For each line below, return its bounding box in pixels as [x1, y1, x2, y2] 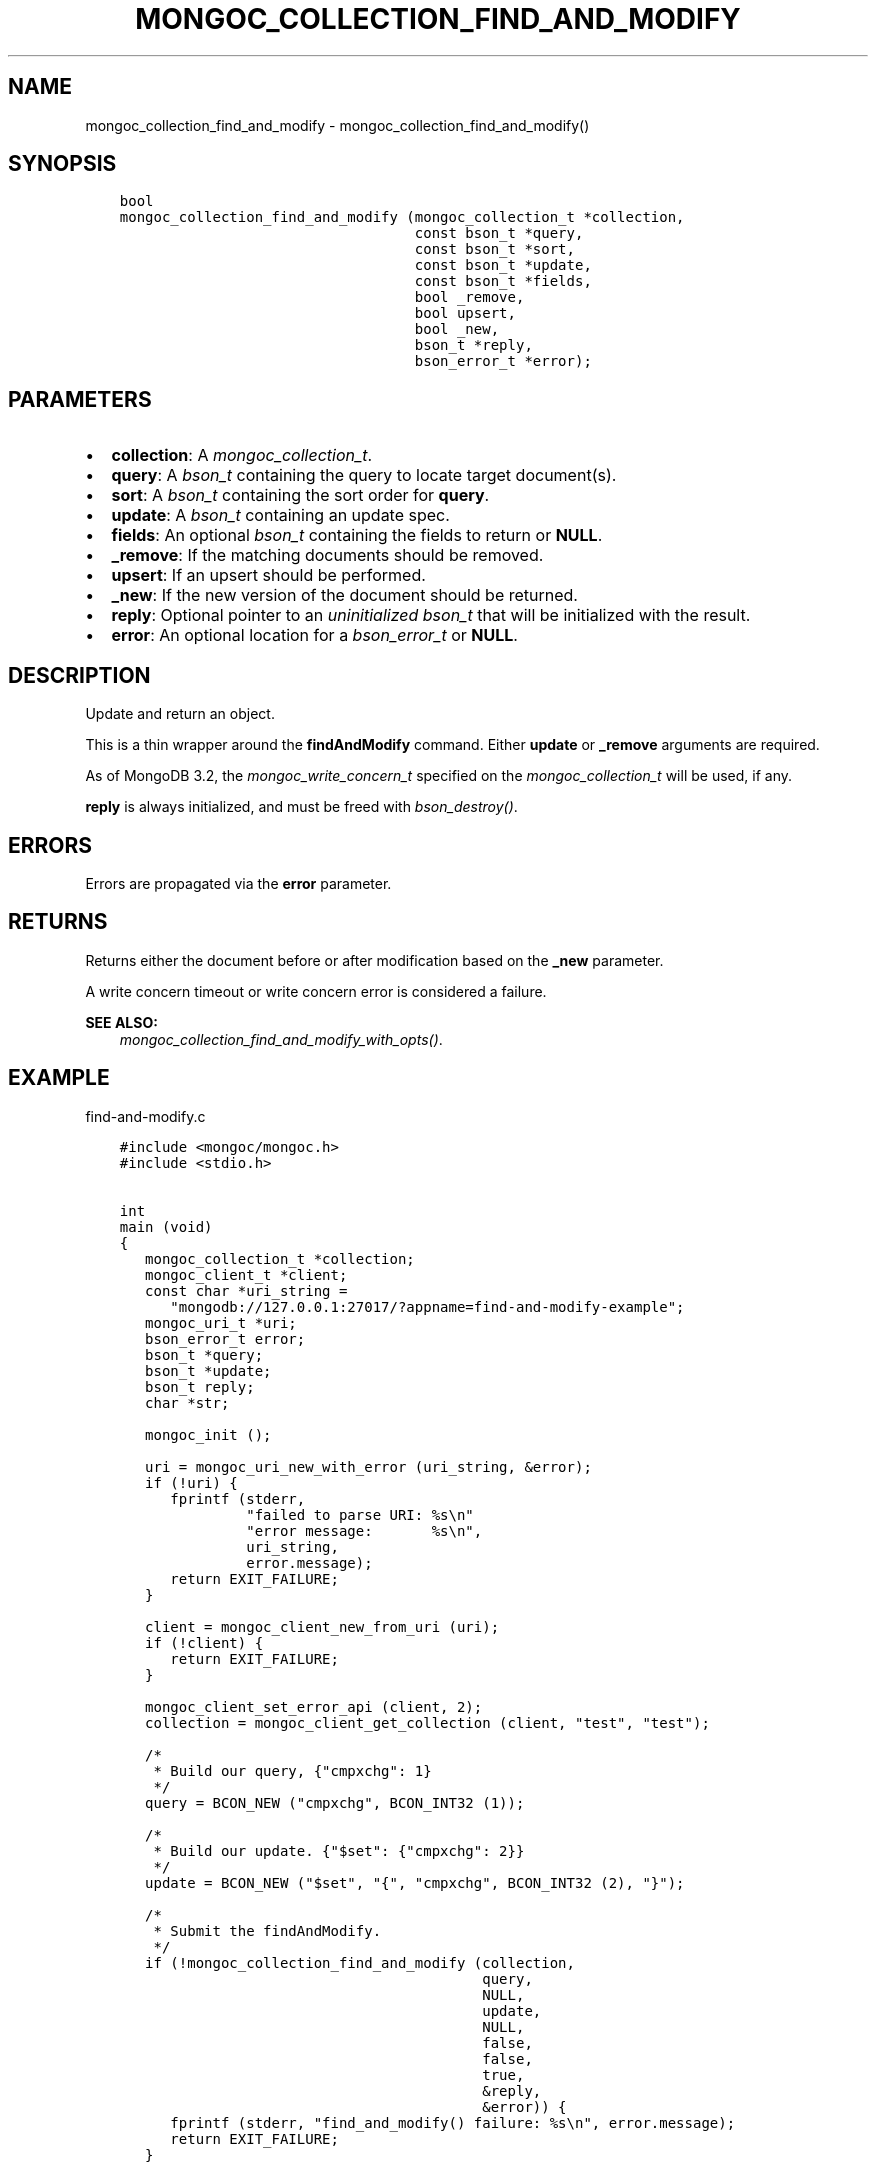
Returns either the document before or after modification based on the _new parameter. [85, 951, 664, 969]
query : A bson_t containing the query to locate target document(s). [111, 465, 617, 486]
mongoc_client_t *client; [145, 1266, 348, 1283]
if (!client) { [145, 1634, 264, 1651]
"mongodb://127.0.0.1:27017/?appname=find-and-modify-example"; [170, 1298, 685, 1315]
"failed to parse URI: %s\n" [246, 1506, 474, 1523]
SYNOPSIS [8, 151, 117, 177]
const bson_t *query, [414, 225, 584, 242]
